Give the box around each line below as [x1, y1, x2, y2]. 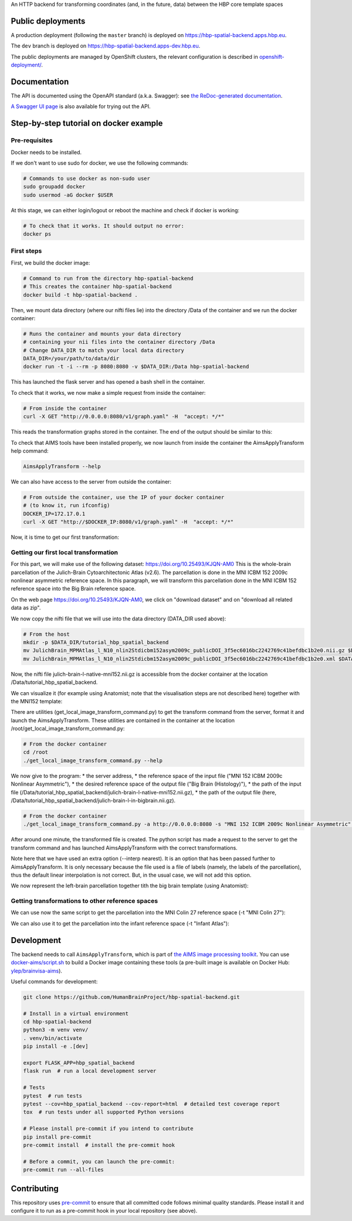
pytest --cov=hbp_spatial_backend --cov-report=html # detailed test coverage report [23, 1101, 280, 1107]
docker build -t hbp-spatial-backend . [23, 291, 138, 298]
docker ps [23, 231, 52, 237]
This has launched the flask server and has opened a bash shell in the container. [11, 378, 205, 385]
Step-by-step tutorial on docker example [11, 118, 163, 129]
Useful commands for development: [11, 978, 98, 985]
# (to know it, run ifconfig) [23, 502, 110, 509]
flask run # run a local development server [23, 1068, 157, 1075]
